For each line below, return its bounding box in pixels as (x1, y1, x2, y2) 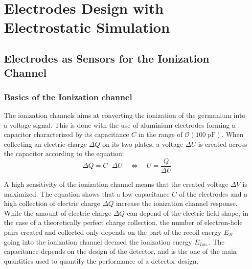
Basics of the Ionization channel (4, 90, 132, 103)
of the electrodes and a (179, 188, 248, 199)
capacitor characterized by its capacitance (4, 129, 129, 139)
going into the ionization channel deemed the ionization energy (4, 236, 192, 247)
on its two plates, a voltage (102, 138, 183, 149)
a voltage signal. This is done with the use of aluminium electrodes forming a (4, 119, 235, 130)
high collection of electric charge (4, 198, 100, 208)
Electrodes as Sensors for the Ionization (4, 50, 209, 66)
